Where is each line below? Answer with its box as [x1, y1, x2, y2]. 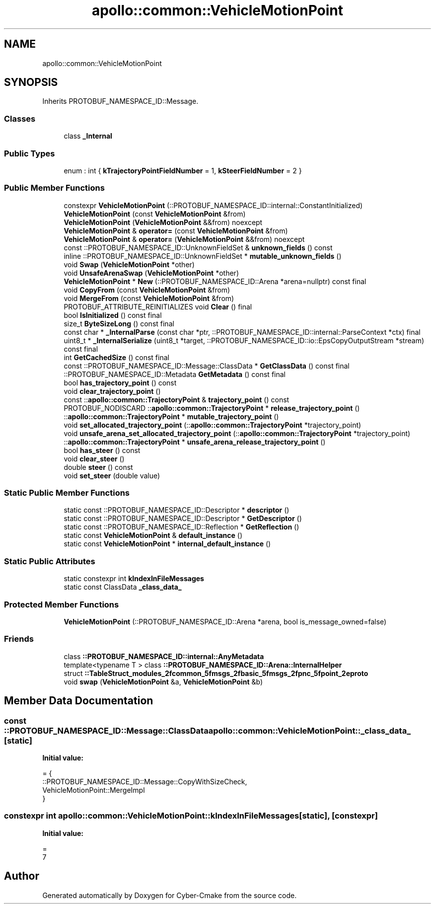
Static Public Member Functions [4, 488, 130, 498]
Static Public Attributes [4, 556, 95, 566]
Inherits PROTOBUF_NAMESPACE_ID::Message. [42, 97, 199, 106]
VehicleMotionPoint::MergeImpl [42, 785, 145, 794]
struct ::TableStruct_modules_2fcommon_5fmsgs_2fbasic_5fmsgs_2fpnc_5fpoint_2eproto [64, 669, 368, 678]
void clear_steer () [64, 454, 125, 463]
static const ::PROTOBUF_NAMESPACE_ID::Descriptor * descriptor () [64, 506, 290, 515]
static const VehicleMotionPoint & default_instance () [64, 531, 242, 540]
